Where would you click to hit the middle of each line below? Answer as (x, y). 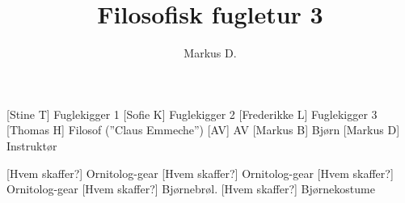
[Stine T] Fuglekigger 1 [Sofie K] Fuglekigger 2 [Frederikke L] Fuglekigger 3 (192, 114)
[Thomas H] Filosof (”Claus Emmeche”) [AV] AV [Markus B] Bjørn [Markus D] (203, 130)
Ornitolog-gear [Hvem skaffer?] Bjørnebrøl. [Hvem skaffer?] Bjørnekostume (191, 189)
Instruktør (32, 145)
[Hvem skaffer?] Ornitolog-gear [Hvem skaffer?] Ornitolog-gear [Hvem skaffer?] (200, 173)
